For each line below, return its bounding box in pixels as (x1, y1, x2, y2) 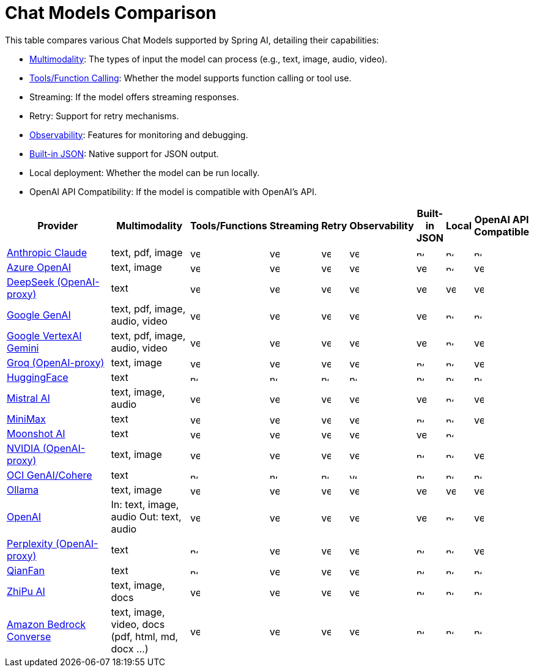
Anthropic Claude (7, 246, 87, 259)
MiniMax (7, 412, 46, 425)
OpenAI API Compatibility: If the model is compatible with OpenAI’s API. (29, 186, 317, 197)
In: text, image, (111, 498, 179, 511)
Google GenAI (7, 308, 71, 321)
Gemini (7, 341, 39, 354)
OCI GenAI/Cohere (7, 468, 92, 481)
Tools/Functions (190, 219, 267, 232)
